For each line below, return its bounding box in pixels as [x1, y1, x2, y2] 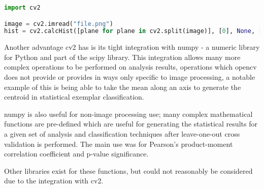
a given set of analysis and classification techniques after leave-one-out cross [4, 129, 240, 139]
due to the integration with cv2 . [4, 175, 104, 186]
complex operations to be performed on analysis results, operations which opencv [4, 61, 257, 72]
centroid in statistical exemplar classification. [4, 91, 144, 102]
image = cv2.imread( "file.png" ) [4, 20, 113, 27]
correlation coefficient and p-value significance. [4, 148, 149, 159]
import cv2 [4, 4, 41, 11]
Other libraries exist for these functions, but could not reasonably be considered [4, 165, 253, 176]
